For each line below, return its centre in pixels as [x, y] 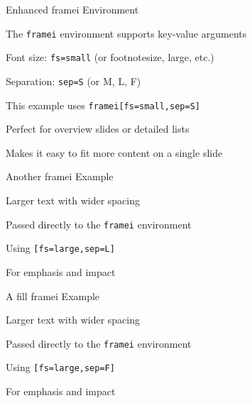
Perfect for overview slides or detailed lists [98, 129]
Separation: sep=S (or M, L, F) [73, 81]
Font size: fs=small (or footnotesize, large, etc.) [110, 57]
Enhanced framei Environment [72, 9]
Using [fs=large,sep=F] [60, 367]
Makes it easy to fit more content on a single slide [114, 152]
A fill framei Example [53, 296]
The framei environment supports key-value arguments [126, 33]
